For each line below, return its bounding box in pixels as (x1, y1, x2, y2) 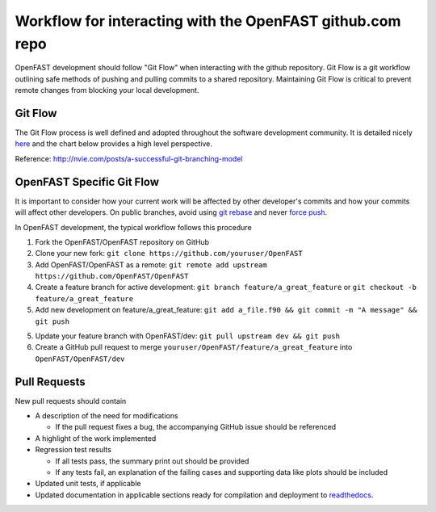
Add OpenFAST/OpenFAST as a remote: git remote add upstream (35, 259, 267, 270)
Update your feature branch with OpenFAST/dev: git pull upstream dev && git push (35, 331, 341, 341)
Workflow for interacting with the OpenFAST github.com (15, 12, 401, 30)
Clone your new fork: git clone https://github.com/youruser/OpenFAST (35, 249, 303, 258)
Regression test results (35, 445, 112, 455)
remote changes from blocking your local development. (15, 86, 199, 95)
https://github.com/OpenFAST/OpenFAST (35, 271, 189, 281)
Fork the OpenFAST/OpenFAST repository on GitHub (35, 237, 210, 246)
